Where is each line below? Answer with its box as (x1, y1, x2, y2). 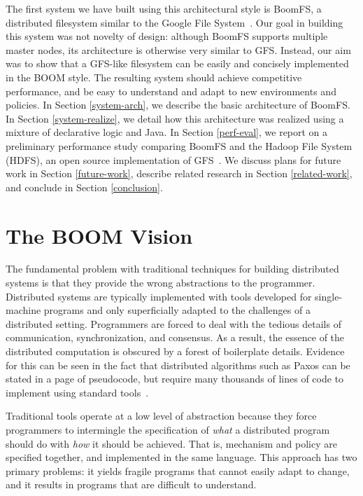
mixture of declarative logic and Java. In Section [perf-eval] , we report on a (6, 125, 328, 139)
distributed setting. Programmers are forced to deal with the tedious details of (6, 316, 341, 331)
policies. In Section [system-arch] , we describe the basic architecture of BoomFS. (6, 97, 350, 112)
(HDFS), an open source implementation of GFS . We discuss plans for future (6, 152, 341, 167)
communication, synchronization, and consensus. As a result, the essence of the (6, 330, 345, 345)
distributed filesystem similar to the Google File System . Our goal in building (6, 15, 343, 29)
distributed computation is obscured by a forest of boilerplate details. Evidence (6, 344, 345, 358)
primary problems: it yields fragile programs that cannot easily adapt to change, (6, 463, 350, 478)
